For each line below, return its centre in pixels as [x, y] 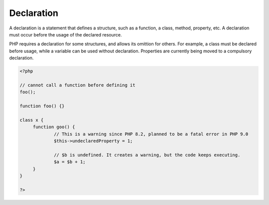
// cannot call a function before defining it [77, 85]
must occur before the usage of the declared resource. [66, 34]
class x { [32, 120]
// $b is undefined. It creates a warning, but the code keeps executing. [147, 155]
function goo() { [54, 127]
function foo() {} [42, 106]
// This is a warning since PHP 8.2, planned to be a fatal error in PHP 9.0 [151, 134]
